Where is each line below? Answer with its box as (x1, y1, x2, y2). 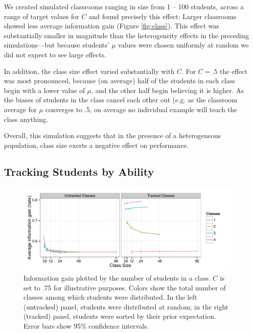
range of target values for (4, 11, 79, 21)
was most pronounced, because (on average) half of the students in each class (4, 75, 235, 86)
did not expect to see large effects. (4, 49, 106, 59)
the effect (220, 66, 248, 76)
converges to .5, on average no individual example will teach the (45, 104, 237, 114)
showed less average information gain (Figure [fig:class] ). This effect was (4, 21, 219, 31)
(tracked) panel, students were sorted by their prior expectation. (23, 311, 216, 321)
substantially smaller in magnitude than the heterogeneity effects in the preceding (4, 30, 249, 40)
